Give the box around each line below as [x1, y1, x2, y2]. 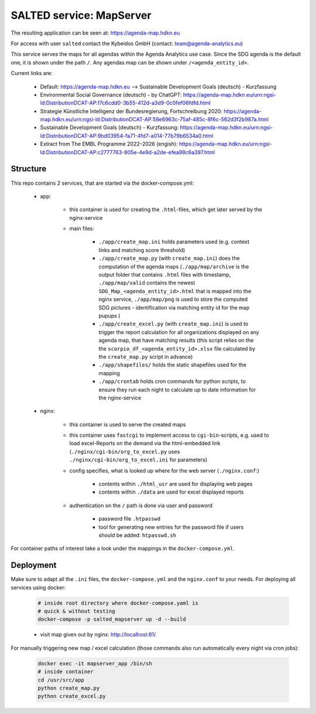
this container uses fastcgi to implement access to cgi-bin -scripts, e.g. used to [69, 431, 269, 439]
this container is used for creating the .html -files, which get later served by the [69, 206, 263, 213]
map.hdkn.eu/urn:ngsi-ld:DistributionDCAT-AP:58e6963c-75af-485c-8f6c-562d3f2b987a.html [40, 116, 269, 123]
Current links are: [11, 70, 53, 77]
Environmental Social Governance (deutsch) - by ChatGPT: [40, 91, 182, 98]
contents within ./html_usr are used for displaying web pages [98, 481, 253, 488]
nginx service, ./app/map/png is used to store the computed [98, 296, 248, 303]
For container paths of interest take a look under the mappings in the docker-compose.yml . [11, 545, 235, 552]
